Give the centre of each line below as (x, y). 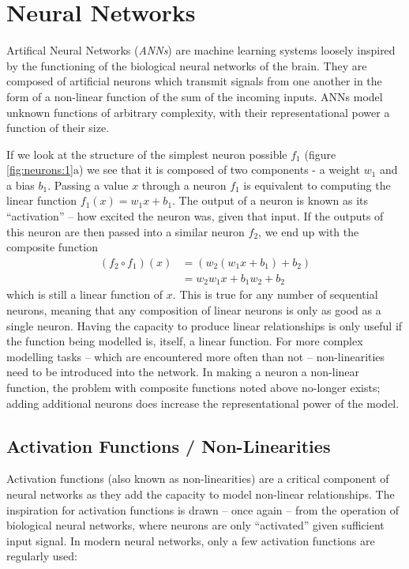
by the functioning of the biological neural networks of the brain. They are (187, 65)
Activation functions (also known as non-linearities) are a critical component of (198, 479)
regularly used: (42, 556)
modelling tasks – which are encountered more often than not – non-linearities (196, 356)
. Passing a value (88, 185)
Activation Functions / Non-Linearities (169, 445)
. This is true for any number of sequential (275, 294)
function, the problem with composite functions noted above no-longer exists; (193, 387)
